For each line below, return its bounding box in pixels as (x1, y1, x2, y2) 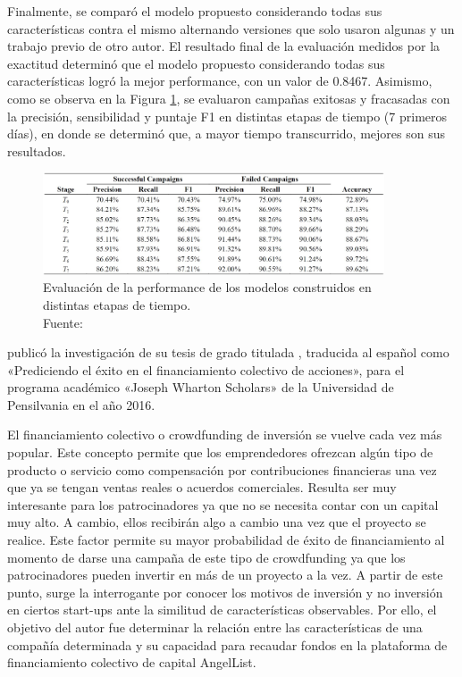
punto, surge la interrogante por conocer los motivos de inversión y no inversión (7, 582, 443, 601)
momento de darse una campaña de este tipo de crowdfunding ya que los (7, 547, 406, 566)
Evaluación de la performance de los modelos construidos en (43, 278, 372, 297)
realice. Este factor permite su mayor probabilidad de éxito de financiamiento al (7, 531, 445, 549)
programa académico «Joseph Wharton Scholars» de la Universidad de (7, 378, 394, 397)
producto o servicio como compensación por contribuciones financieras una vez (7, 460, 437, 479)
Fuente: (43, 313, 83, 331)
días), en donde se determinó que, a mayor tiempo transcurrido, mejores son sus (7, 124, 445, 143)
